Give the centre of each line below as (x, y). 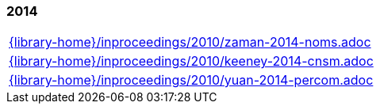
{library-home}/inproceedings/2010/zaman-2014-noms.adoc (190, 42)
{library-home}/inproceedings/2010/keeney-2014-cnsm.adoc (191, 61)
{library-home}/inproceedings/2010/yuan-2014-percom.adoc (191, 80)
